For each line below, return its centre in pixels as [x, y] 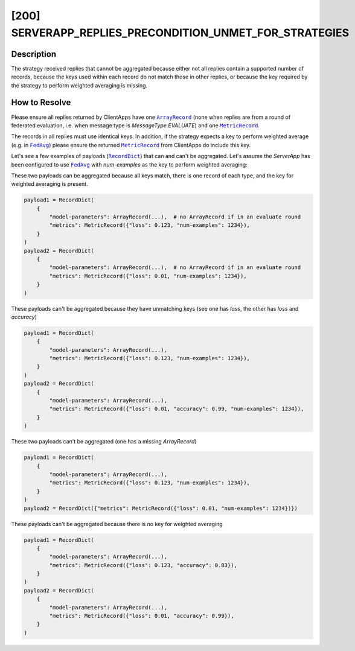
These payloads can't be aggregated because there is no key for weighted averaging [117, 524]
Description [34, 54]
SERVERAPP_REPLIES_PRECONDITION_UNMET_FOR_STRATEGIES [180, 33]
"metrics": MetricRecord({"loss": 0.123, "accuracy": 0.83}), [143, 565]
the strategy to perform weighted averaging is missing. [79, 85]
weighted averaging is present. [50, 184]
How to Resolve [41, 103]
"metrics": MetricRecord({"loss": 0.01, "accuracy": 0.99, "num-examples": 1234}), [177, 409]
